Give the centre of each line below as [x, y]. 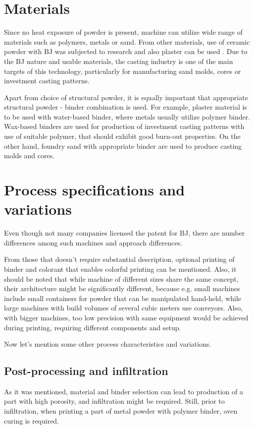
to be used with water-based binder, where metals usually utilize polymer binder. [127, 116]
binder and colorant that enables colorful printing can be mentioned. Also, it [120, 269]
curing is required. [32, 420]
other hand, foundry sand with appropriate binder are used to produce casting [123, 146]
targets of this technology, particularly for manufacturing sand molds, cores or [123, 71]
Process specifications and [95, 190]
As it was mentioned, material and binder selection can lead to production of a [124, 391]
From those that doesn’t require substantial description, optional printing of [119, 259]
